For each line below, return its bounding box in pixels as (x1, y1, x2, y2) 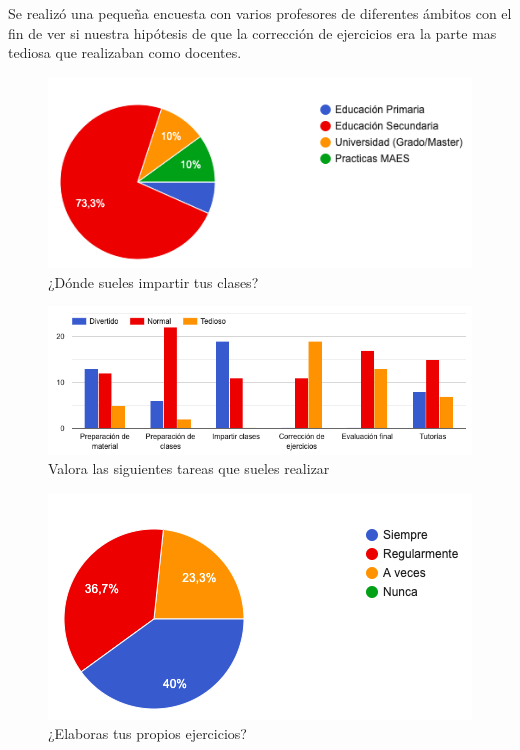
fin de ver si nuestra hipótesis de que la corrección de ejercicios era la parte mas (8, 22, 497, 43)
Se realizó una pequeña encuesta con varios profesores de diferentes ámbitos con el (8, 3, 512, 23)
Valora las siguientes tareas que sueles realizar (48, 458, 330, 479)
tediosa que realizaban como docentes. (8, 42, 242, 63)
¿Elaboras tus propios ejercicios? (48, 723, 247, 744)
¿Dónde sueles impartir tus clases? (48, 271, 259, 292)
